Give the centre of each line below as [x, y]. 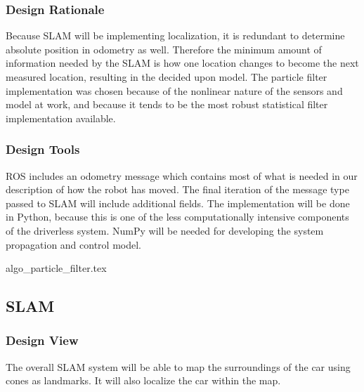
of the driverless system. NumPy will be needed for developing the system [165, 230]
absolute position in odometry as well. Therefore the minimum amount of [164, 49]
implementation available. [61, 118]
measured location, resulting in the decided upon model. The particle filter [167, 77]
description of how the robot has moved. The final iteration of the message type [177, 189]
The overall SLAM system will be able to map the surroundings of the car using [178, 366]
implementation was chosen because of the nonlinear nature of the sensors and [174, 90]
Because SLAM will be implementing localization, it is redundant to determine [175, 35]
